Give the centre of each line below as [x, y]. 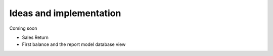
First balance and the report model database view [74, 44]
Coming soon [23, 28]
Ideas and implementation [65, 13]
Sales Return [35, 37]
